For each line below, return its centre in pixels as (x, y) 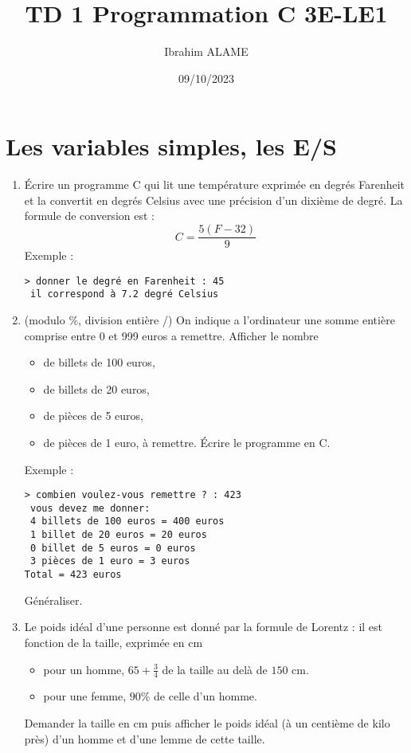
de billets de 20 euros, (96, 388)
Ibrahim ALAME (206, 51)
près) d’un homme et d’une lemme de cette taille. (145, 738)
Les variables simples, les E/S (171, 146)
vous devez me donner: (90, 508)
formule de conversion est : (89, 216)
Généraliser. (53, 600)
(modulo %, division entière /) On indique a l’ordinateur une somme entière (209, 320)
